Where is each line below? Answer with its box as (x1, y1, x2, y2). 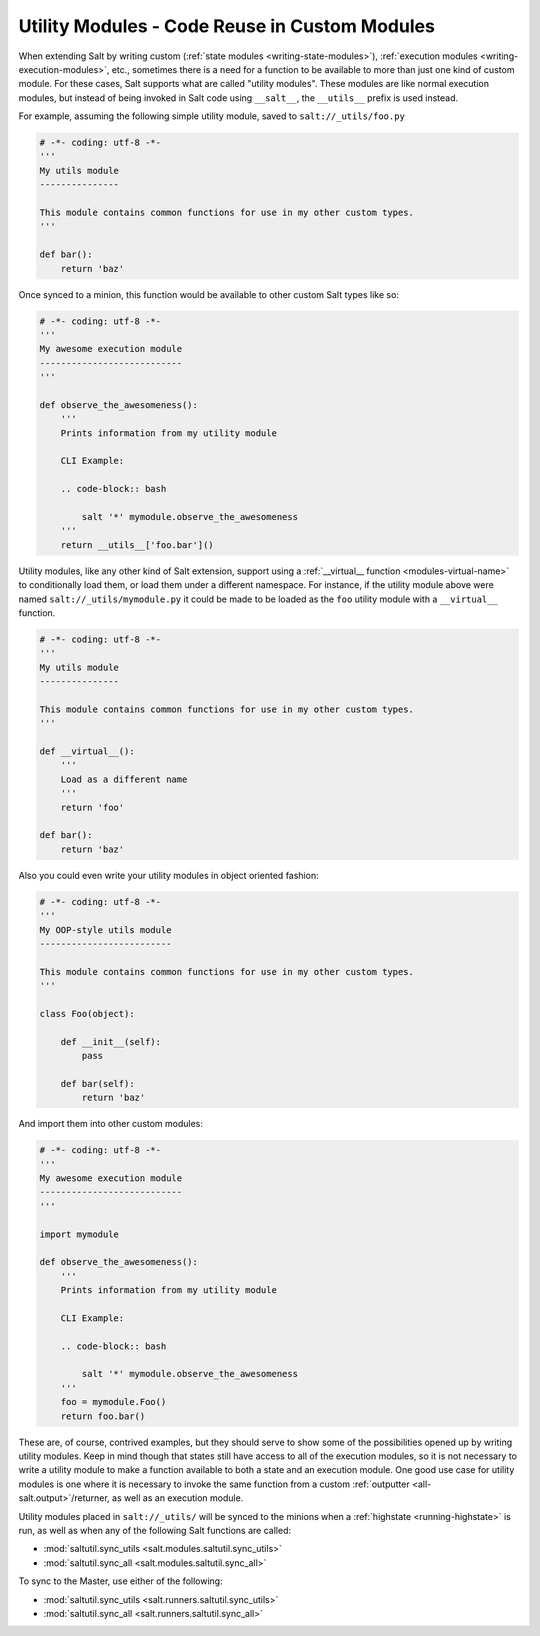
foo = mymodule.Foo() (60, 1396, 167, 1408)
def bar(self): (60, 1078, 135, 1089)
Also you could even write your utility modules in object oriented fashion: (18, 869, 319, 881)
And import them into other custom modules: (18, 1118, 204, 1130)
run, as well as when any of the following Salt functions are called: (18, 1524, 292, 1536)
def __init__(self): (60, 1036, 162, 1047)
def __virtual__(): (39, 746, 135, 757)
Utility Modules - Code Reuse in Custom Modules (18, 15, 435, 37)
